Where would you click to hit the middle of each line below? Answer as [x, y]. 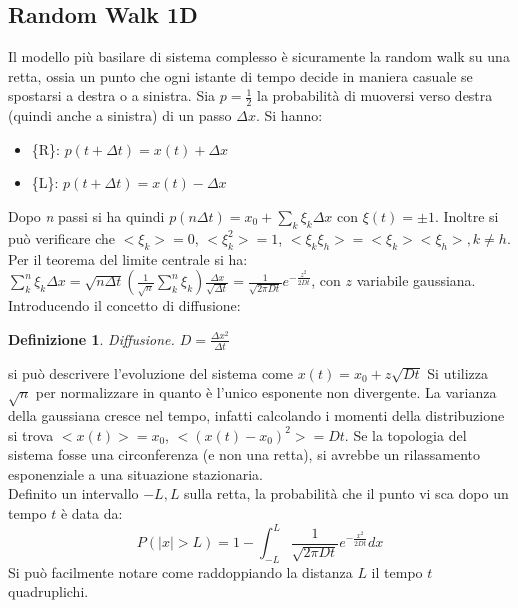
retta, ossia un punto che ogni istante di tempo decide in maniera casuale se [240, 75]
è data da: [91, 512]
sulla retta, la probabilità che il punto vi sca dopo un [346, 493]
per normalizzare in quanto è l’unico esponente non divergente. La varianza [266, 392]
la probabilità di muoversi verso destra [375, 95]
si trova [31, 434]
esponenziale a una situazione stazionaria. [135, 473]
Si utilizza [457, 372]
